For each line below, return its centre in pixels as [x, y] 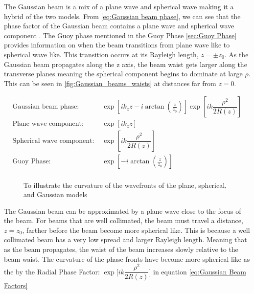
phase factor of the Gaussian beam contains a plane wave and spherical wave [119, 26]
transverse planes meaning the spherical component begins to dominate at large [123, 74]
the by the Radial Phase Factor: [52, 271]
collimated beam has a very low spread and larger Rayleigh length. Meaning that [126, 239]
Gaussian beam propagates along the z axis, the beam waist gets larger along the [126, 64]
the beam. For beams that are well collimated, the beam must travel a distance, [124, 220]
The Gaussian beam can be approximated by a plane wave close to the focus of [123, 211]
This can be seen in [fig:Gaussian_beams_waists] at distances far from [110, 83]
